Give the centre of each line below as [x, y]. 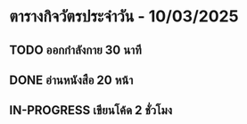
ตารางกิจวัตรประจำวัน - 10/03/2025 [124, 17]
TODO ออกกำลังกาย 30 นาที [76, 50]
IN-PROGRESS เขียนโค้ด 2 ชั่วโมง [91, 110]
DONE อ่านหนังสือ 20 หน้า [71, 80]
